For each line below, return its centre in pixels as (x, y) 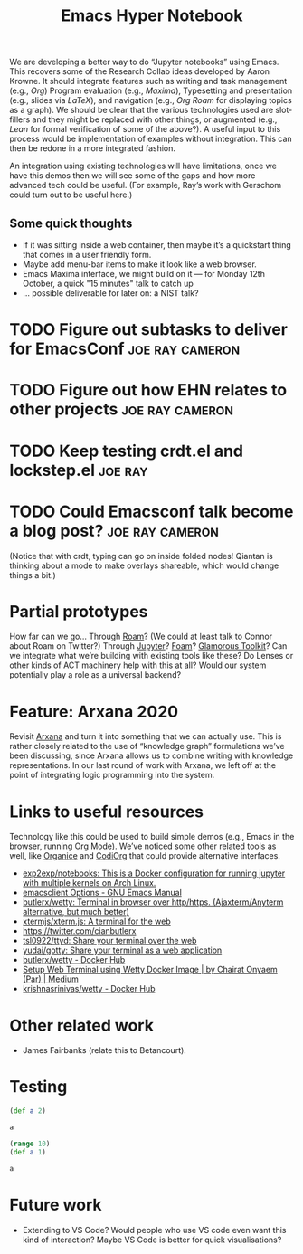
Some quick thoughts (71, 223)
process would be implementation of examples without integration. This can (151, 139)
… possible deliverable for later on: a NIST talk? (110, 293)
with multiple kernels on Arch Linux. (89, 883)
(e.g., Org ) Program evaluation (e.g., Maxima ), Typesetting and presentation (151, 90)
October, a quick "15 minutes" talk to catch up (108, 283)
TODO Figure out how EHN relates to (148, 390)
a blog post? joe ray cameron (114, 531)
